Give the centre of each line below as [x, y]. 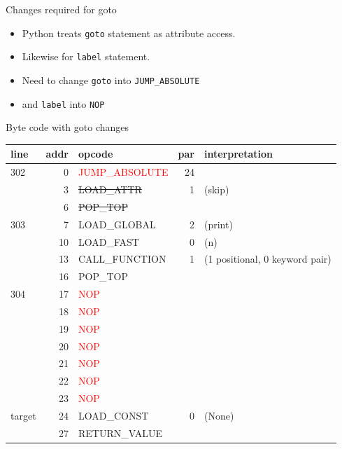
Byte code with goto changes [67, 127]
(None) [219, 415]
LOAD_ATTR [110, 189]
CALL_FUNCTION [122, 259]
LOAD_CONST [113, 415]
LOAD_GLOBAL [117, 224]
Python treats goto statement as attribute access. [129, 33]
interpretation [238, 154]
